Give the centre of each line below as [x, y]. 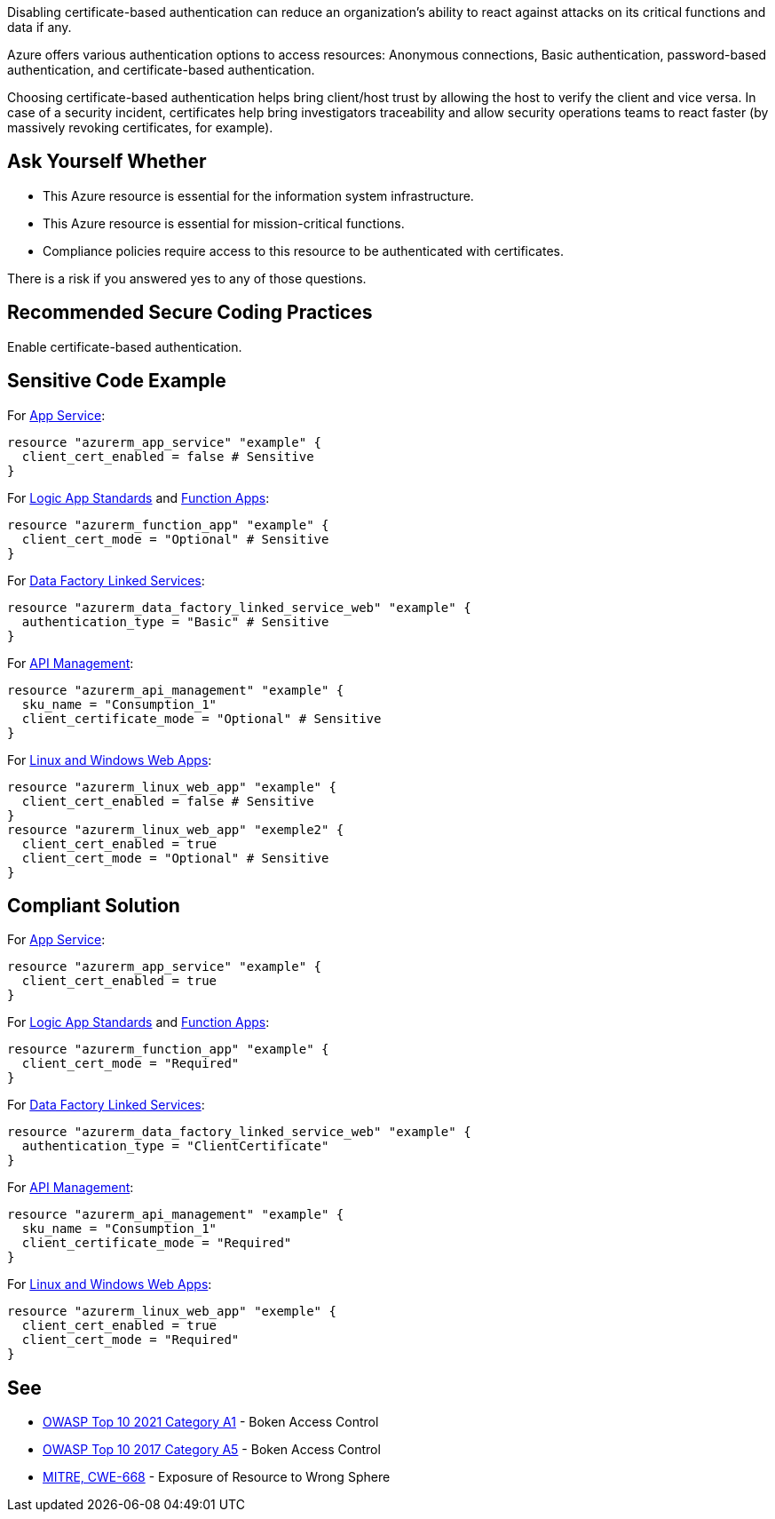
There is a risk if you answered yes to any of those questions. [187, 278]
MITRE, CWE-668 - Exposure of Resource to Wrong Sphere [217, 1477]
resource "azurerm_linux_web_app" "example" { [172, 787]
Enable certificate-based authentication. [125, 346]
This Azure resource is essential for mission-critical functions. [224, 223]
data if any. [40, 27]
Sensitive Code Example [117, 381]
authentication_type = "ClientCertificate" [175, 1146]
